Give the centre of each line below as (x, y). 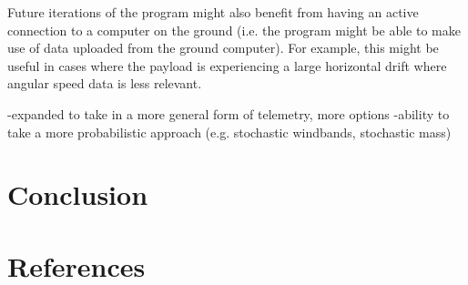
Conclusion (78, 194)
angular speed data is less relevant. (105, 83)
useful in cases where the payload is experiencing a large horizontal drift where (227, 65)
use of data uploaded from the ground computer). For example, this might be (223, 48)
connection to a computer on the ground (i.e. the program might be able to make (234, 30)
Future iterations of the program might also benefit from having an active (213, 12)
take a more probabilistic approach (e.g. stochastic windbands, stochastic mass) (229, 132)
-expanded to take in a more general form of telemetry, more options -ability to (229, 113)
